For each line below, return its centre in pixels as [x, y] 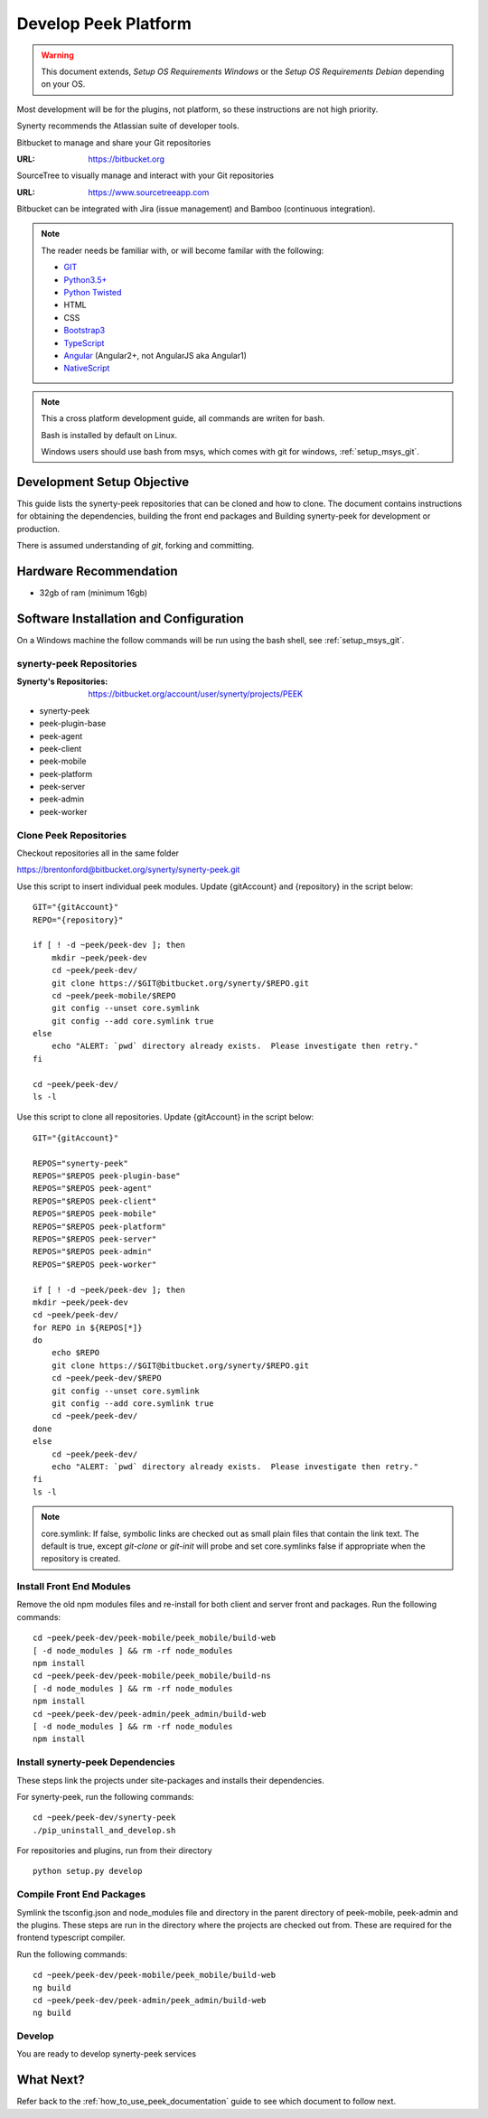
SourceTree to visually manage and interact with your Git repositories [145, 175]
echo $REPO [75, 1353]
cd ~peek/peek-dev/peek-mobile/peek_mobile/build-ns [152, 1676]
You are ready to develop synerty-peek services [107, 2054]
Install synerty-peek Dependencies [96, 1762]
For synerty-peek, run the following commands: [105, 1796]
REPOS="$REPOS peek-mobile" [95, 1214]
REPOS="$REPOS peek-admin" [93, 1252]
